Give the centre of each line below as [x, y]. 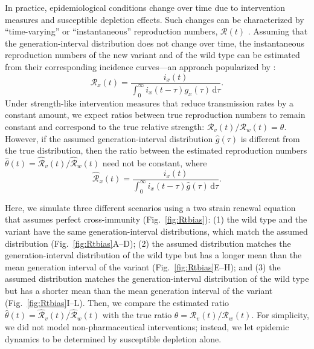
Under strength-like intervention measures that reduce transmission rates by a [149, 103]
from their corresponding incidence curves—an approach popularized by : [140, 66]
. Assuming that [278, 31]
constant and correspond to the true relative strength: [105, 126]
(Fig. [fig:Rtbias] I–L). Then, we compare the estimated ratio [117, 302]
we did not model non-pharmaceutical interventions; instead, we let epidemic [147, 326]
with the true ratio [137, 315]
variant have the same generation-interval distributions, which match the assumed [156, 231]
